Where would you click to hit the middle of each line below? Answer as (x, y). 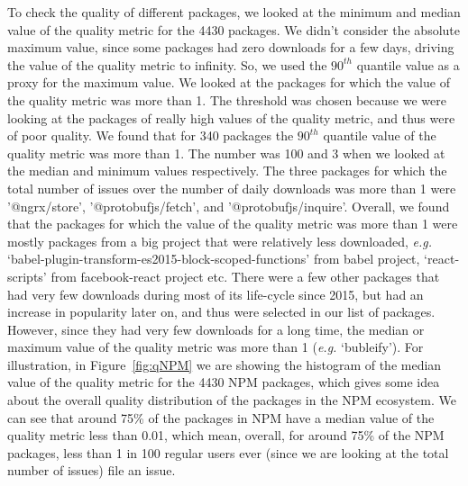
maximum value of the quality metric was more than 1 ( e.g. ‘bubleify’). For (216, 347)
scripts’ (27, 276)
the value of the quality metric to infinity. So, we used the (167, 64)
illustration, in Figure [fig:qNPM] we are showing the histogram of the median (225, 364)
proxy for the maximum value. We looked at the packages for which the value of (229, 82)
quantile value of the (380, 135)
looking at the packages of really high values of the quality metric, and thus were (231, 117)
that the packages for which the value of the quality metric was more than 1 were (233, 224)
